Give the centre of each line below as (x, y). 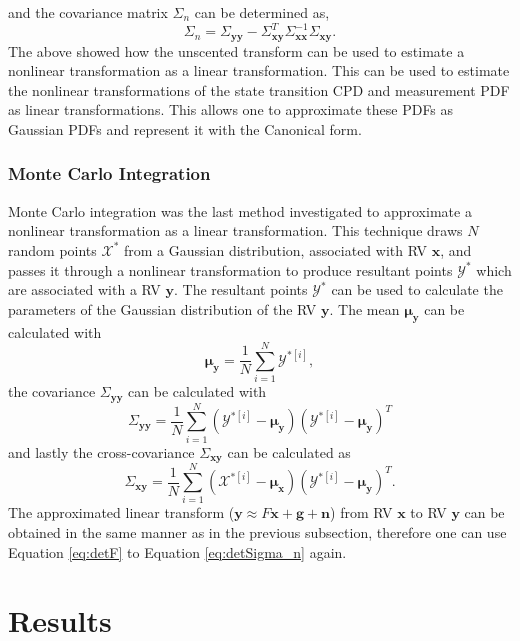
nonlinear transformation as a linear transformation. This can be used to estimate (259, 70)
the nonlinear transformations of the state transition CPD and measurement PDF (259, 89)
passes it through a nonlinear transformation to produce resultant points (230, 269)
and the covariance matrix (88, 12)
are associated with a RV (84, 289)
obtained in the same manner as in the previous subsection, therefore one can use (257, 531)
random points (52, 249)
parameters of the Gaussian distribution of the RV (162, 308)
